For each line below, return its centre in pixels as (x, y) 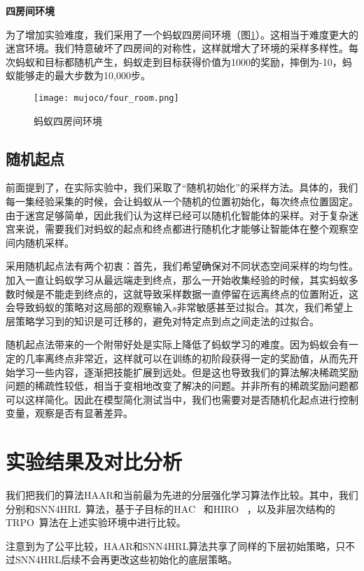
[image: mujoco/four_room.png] (106, 98)
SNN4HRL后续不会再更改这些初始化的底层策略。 (126, 559)
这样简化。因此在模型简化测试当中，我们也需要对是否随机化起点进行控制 (191, 399)
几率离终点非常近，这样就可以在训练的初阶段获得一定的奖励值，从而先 (187, 358)
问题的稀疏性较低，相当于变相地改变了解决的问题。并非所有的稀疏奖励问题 (177, 386)
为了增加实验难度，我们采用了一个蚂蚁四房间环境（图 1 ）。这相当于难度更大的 (182, 34)
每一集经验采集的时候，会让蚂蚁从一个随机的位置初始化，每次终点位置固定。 (182, 201)
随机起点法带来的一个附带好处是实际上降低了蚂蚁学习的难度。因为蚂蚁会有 (177, 344)
